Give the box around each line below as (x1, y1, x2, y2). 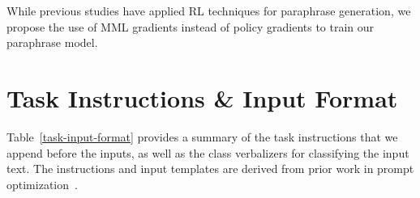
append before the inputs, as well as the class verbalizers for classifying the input (6, 144, 409, 161)
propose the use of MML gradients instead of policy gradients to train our (6, 18, 375, 35)
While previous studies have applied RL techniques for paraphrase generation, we (6, 2, 411, 19)
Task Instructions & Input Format (6, 81, 398, 114)
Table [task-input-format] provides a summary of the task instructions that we (6, 128, 398, 145)
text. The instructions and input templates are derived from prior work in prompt (6, 160, 414, 177)
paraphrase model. (6, 34, 98, 51)
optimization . (6, 175, 78, 192)
